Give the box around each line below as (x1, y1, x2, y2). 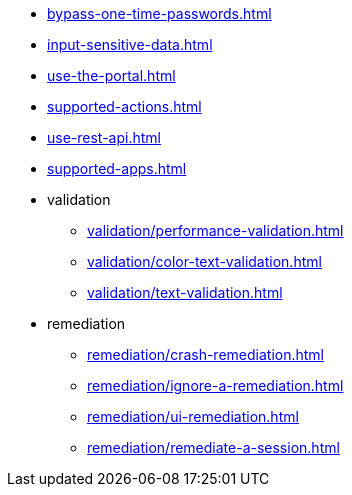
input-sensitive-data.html (47, 36, 213, 53)
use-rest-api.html (47, 129, 161, 146)
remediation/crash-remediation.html (87, 346, 325, 363)
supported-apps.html (47, 160, 187, 177)
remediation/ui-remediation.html (87, 408, 299, 425)
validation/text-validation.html (87, 284, 283, 301)
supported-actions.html (47, 98, 202, 115)
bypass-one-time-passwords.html (47, 5, 272, 22)
